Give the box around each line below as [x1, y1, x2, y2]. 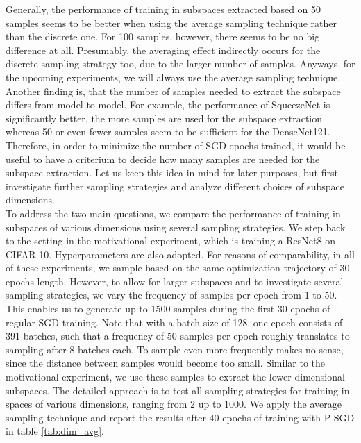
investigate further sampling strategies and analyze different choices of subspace [6, 178, 344, 193]
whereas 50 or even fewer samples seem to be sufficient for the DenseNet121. [6, 124, 330, 139]
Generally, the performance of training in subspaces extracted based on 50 [6, 2, 321, 16]
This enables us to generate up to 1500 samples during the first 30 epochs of [6, 301, 330, 316]
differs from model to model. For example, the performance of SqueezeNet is [6, 97, 330, 112]
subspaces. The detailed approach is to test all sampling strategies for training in [6, 383, 350, 397]
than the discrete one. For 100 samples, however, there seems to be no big [6, 29, 320, 44]
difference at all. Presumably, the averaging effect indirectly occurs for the [6, 42, 321, 57]
